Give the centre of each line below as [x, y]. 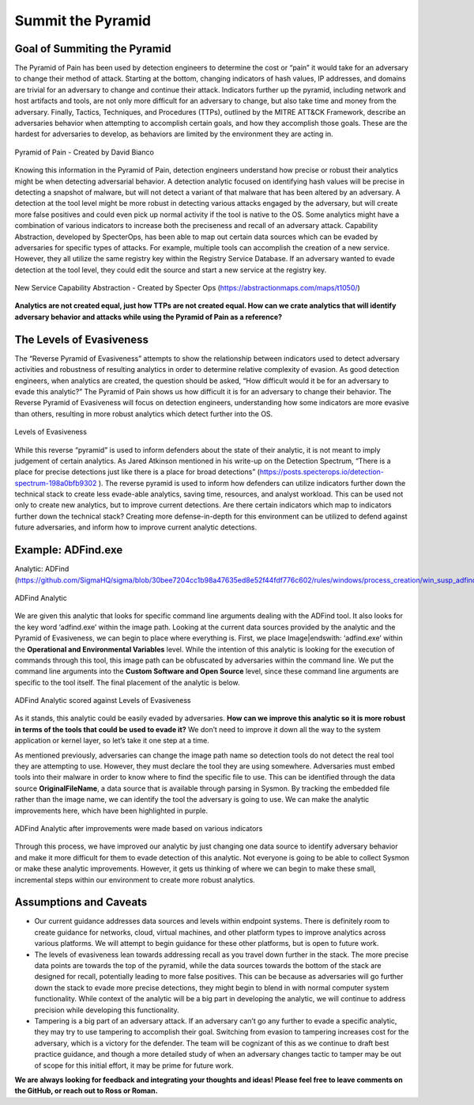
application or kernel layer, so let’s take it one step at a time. [112, 741]
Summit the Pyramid [83, 21]
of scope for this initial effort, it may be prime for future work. [134, 1065]
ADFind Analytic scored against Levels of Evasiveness [103, 701]
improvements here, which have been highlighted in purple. [111, 811]
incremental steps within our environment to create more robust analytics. [135, 879]
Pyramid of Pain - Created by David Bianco [84, 152]
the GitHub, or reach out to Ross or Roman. [86, 1091]
